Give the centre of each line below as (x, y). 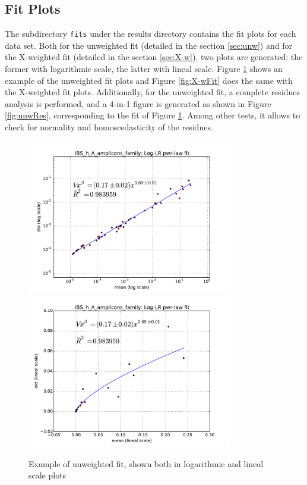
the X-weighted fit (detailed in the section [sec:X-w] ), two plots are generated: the (154, 57)
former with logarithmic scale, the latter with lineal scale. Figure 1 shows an (144, 69)
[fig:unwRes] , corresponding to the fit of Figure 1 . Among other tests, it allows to (153, 115)
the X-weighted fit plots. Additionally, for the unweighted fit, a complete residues (152, 92)
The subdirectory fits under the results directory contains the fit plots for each (151, 34)
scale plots (48, 475)
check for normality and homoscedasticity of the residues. (109, 127)
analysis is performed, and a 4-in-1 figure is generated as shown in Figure (138, 103)
